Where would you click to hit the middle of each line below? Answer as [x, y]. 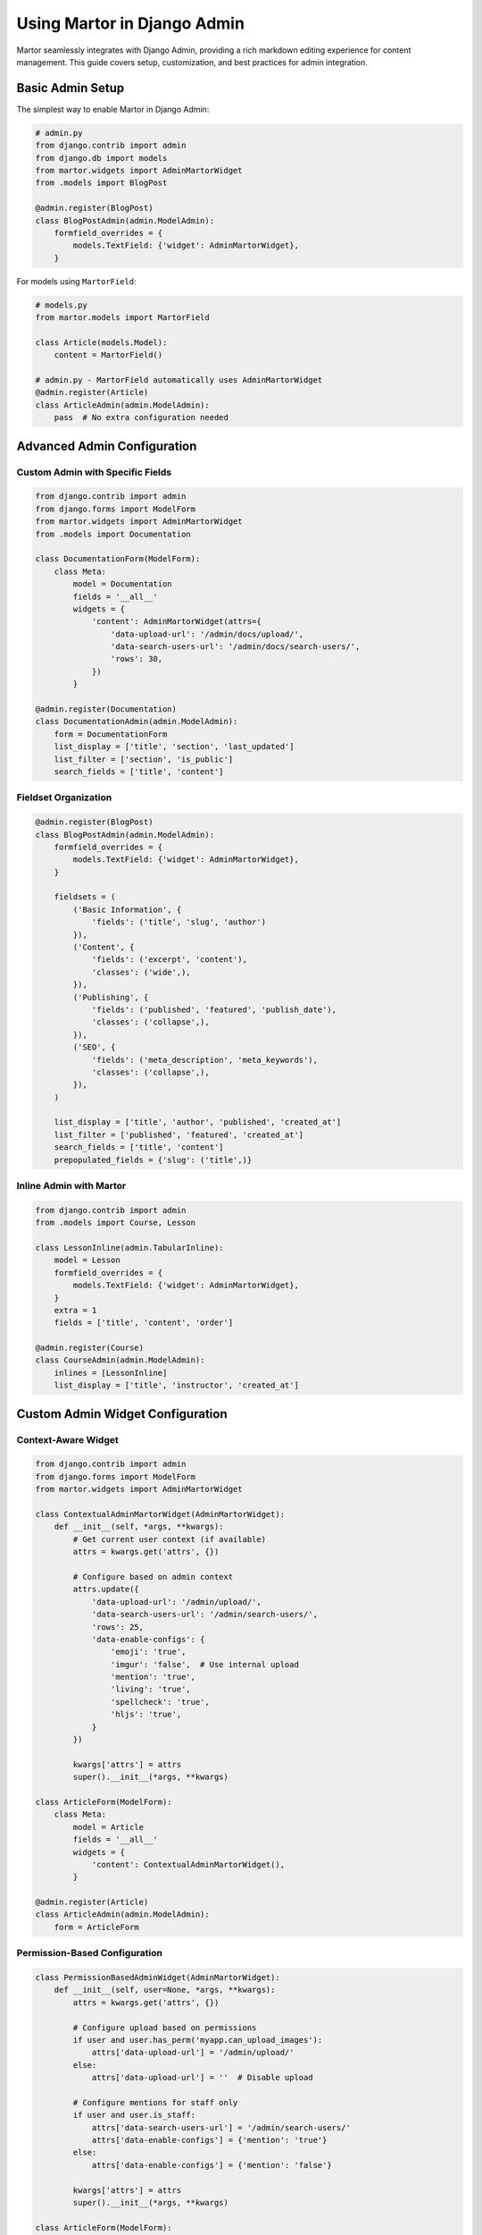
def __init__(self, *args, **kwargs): [139, 1527]
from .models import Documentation [113, 534]
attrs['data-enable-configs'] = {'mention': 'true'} [209, 2140]
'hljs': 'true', [146, 1715]
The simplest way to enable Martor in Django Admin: [113, 109]
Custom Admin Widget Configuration [122, 1414]
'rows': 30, [137, 659]
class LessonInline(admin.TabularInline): [129, 1248]
